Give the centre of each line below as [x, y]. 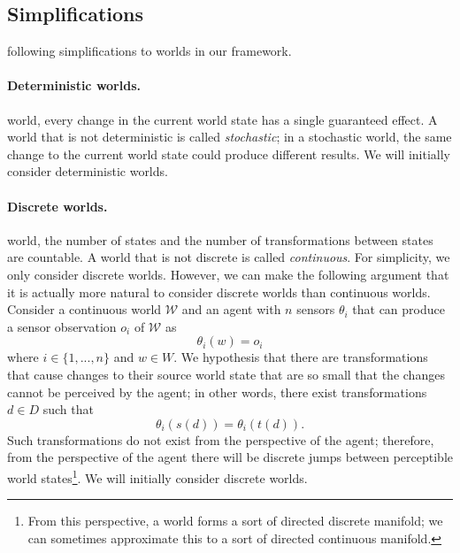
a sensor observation [62, 326]
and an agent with [231, 309]
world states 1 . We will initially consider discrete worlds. [157, 476]
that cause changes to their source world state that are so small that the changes [226, 374]
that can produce [399, 309]
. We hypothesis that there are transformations [301, 357]
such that [68, 409]
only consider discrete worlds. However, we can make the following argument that [228, 274]
